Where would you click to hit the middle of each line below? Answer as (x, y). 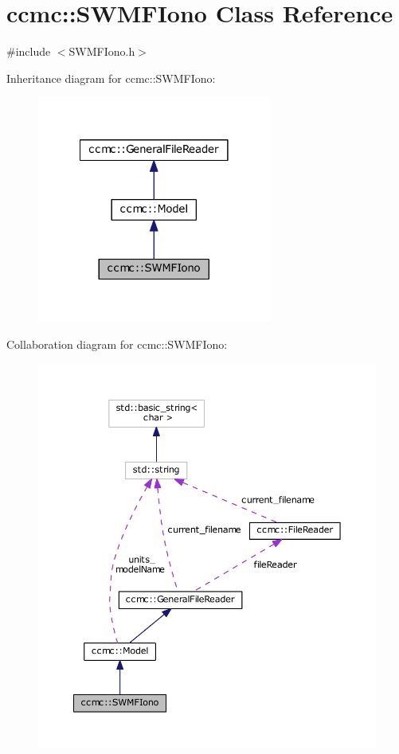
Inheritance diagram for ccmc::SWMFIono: (111, 78)
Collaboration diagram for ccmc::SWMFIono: (117, 344)
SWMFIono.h (102, 51)
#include (29, 51)
